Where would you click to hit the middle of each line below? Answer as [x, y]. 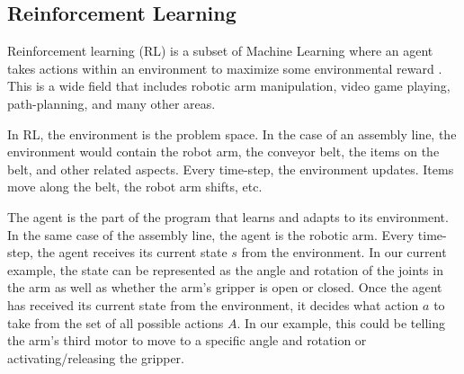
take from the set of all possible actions [116, 322]
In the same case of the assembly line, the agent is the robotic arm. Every [211, 234]
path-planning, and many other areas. [112, 103]
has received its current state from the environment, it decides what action [213, 304]
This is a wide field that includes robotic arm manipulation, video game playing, [229, 86]
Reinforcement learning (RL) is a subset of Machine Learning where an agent [220, 51]
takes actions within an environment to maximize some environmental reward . [225, 68]
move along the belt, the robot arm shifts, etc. [135, 187]
